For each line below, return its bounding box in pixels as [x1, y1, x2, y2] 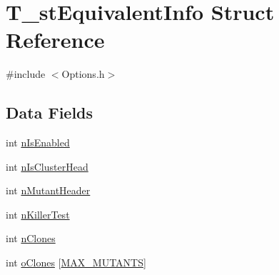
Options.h [61, 66, 105, 81]
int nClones [6, 231, 56, 246]
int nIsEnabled [6, 135, 70, 150]
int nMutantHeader [6, 183, 91, 198]
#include [6, 66, 46, 81]
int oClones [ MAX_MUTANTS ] [6, 255, 146, 270]
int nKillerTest [6, 206, 70, 221]
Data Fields [6, 101, 93, 124]
